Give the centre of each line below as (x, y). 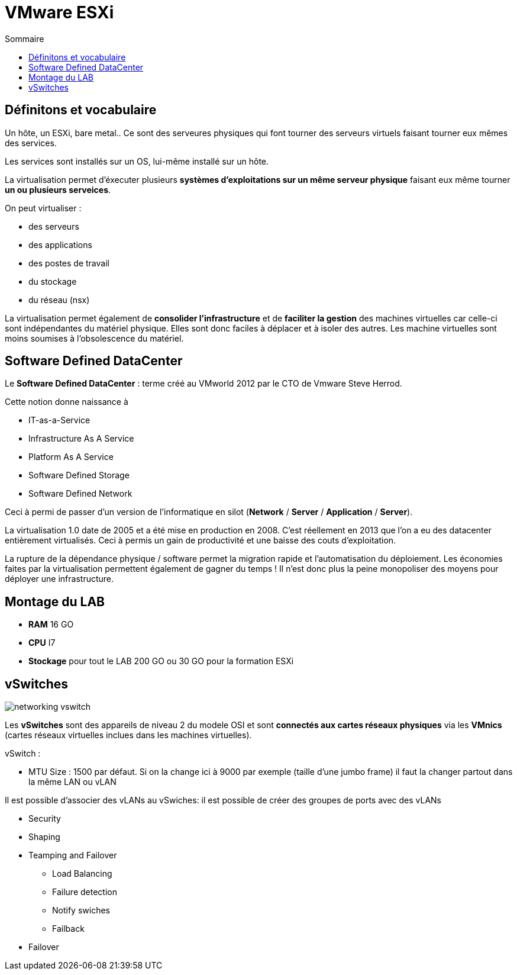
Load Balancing (82, 874)
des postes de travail (69, 263)
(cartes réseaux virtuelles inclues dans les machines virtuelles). (128, 735)
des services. (31, 143)
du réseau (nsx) (59, 300)
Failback (68, 929)
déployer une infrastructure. (59, 579)
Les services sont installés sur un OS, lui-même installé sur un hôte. (137, 161)
